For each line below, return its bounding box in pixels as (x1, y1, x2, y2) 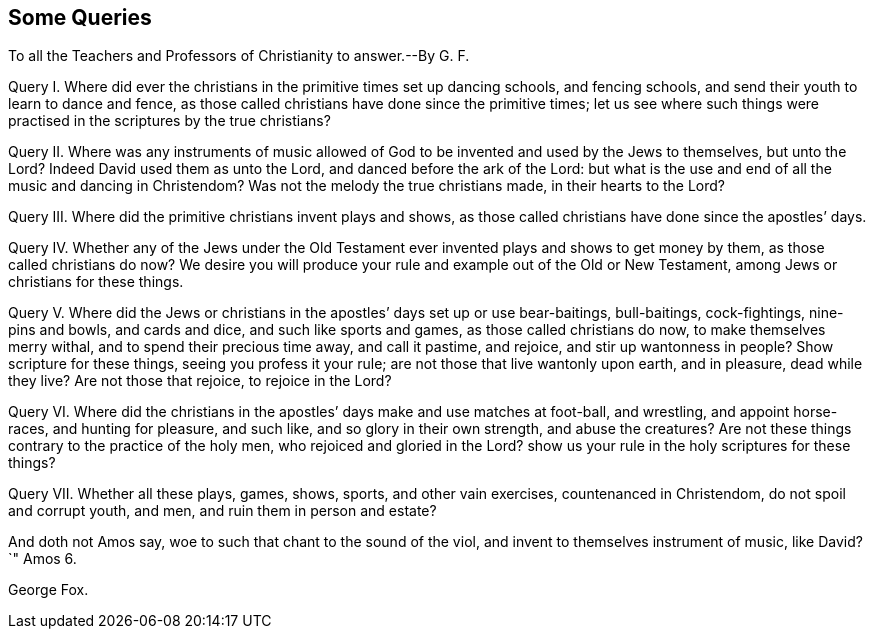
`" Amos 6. (8, 550, 77, 568)
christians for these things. (8, 273, 184, 291)
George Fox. (8, 581, 89, 599)
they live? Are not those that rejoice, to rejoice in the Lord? (8, 372, 392, 390)
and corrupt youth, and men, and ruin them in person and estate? (8, 502, 437, 520)
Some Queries (8, 5, 152, 30)
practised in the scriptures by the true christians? (8, 112, 331, 130)
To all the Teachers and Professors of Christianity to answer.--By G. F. (8, 47, 470, 65)
